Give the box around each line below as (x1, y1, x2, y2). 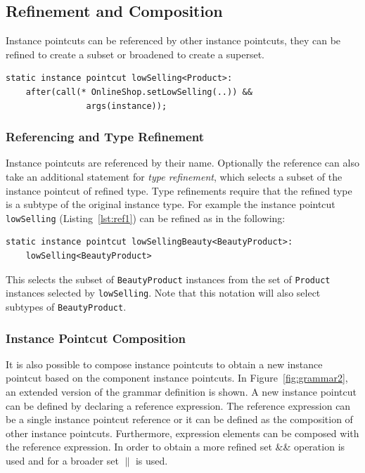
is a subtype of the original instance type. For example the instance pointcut (6, 197, 335, 212)
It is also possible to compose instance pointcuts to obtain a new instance (6, 356, 323, 371)
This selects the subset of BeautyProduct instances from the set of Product (6, 271, 331, 286)
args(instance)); (86, 101, 167, 111)
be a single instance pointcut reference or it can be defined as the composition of (6, 412, 353, 427)
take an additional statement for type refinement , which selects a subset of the (6, 169, 342, 183)
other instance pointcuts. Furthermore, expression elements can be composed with (6, 425, 359, 440)
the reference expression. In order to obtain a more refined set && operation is (6, 439, 345, 454)
